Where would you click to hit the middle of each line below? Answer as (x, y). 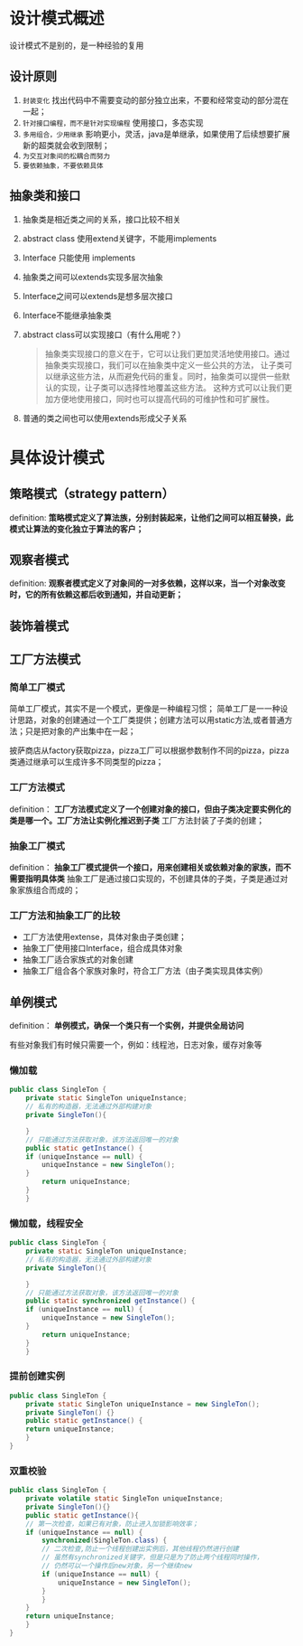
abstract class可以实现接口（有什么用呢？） (104, 334)
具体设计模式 (57, 458)
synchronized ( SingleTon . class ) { (105, 1541)
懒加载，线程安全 (46, 1223)
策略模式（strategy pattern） (92, 494)
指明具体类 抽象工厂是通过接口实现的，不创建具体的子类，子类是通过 (152, 879)
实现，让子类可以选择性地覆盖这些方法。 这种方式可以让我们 (173, 387)
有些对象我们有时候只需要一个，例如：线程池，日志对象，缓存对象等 (136, 1045)
